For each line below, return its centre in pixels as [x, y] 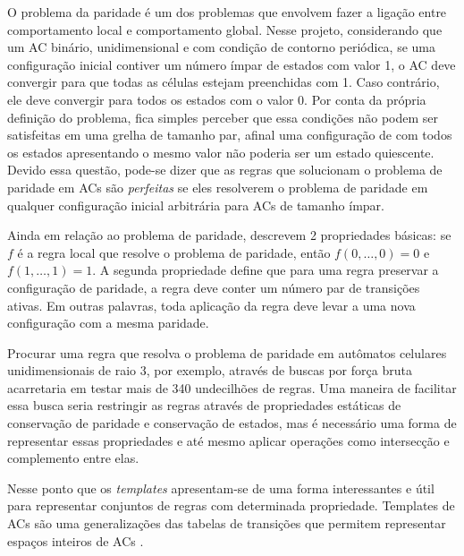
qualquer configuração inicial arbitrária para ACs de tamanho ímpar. [196, 205]
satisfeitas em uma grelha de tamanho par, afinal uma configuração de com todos [230, 135]
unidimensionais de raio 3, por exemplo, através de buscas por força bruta [210, 370]
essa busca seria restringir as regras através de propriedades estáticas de [204, 405]
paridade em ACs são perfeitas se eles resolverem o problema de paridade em [218, 187]
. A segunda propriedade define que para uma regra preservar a [266, 270]
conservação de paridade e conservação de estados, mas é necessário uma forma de [232, 423]
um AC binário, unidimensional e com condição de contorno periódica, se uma [221, 47]
